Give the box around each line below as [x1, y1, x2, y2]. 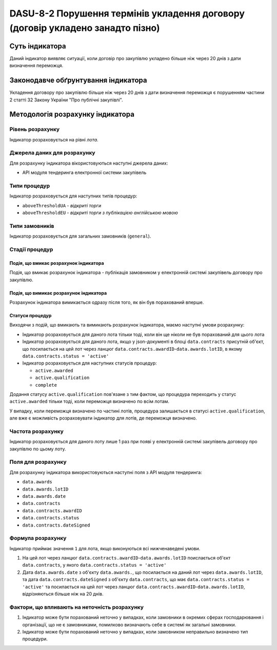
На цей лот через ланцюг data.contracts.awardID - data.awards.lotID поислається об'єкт [22, 555, 231, 561]
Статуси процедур [9, 313, 52, 319]
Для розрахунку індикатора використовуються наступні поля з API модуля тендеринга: [9, 469, 202, 475]
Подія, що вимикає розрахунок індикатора [9, 290, 107, 296]
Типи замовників [9, 222, 54, 229]
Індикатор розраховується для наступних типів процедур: [9, 193, 137, 199]
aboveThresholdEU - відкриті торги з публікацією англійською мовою [22, 210, 178, 216]
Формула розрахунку [9, 535, 67, 542]
